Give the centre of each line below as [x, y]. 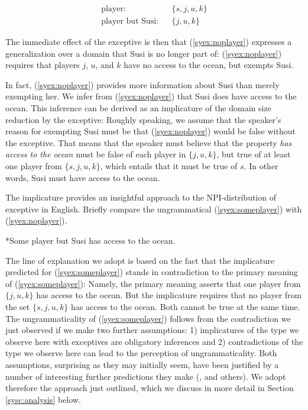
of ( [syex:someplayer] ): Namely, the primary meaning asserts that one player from [153, 283]
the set [18, 306]
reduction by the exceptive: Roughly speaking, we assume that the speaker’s [143, 119]
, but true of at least [254, 154]
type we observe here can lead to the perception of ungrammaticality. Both [141, 353]
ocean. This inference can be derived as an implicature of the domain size [138, 108]
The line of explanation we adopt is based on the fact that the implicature [140, 260]
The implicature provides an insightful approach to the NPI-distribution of [141, 197]
